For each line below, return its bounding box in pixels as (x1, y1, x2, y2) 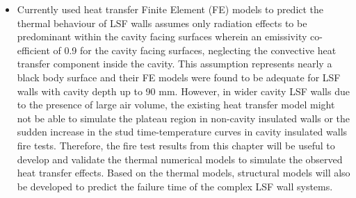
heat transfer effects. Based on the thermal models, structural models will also (17, 165, 350, 180)
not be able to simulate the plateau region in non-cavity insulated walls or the (17, 110, 350, 125)
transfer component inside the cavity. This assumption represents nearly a (17, 56, 332, 71)
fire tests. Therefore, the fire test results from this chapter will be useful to (17, 138, 335, 152)
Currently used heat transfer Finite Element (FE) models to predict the (17, 2, 324, 16)
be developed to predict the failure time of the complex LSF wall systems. (17, 179, 333, 193)
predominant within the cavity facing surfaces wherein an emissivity (17, 29, 307, 44)
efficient (17, 42, 50, 57)
